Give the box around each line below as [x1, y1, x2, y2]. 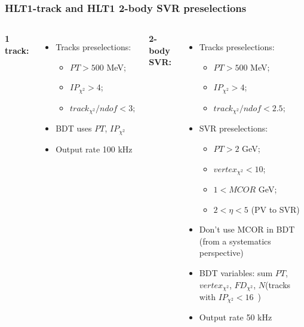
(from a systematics [199, 234, 271, 247]
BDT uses [56, 122, 92, 135]
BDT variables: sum [199, 266, 273, 279]
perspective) [199, 246, 244, 259]
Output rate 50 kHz [199, 311, 272, 323]
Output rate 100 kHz [56, 142, 133, 155]
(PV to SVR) [251, 203, 300, 215]
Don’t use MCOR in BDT [199, 223, 295, 236]
